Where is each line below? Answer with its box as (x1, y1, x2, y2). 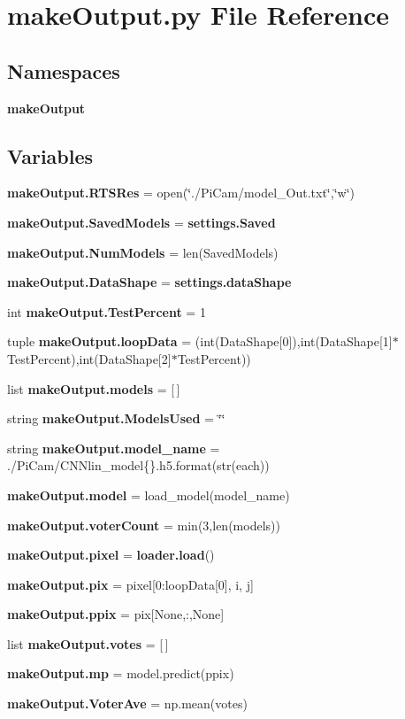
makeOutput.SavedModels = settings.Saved (7, 213, 276, 231)
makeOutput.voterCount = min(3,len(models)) (7, 515, 280, 534)
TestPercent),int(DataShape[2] (7, 349, 172, 367)
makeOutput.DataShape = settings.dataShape (7, 273, 292, 291)
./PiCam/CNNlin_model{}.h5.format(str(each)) (7, 456, 270, 475)
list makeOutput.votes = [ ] (7, 634, 169, 653)
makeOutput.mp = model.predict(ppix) (7, 664, 234, 683)
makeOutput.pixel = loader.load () (7, 545, 215, 564)
